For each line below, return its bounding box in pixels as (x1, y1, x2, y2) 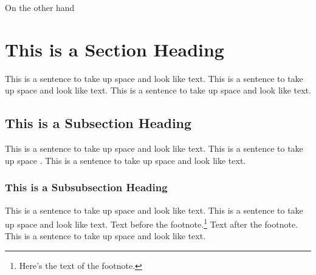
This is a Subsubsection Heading (5, 180, 168, 195)
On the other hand (5, 1, 75, 13)
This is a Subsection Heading (5, 114, 192, 132)
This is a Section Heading (5, 36, 224, 61)
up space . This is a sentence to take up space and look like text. (5, 154, 246, 166)
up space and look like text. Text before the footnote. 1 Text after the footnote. (5, 216, 298, 230)
